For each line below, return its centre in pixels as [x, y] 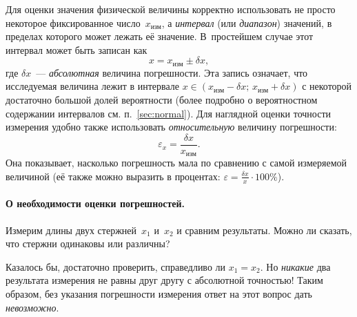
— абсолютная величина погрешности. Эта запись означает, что [172, 72]
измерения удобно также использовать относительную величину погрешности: [171, 127]
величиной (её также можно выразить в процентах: [113, 176]
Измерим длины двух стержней [71, 230]
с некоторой [327, 86]
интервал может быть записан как [76, 49]
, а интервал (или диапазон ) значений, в [247, 22]
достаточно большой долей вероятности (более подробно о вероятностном [162, 100]
